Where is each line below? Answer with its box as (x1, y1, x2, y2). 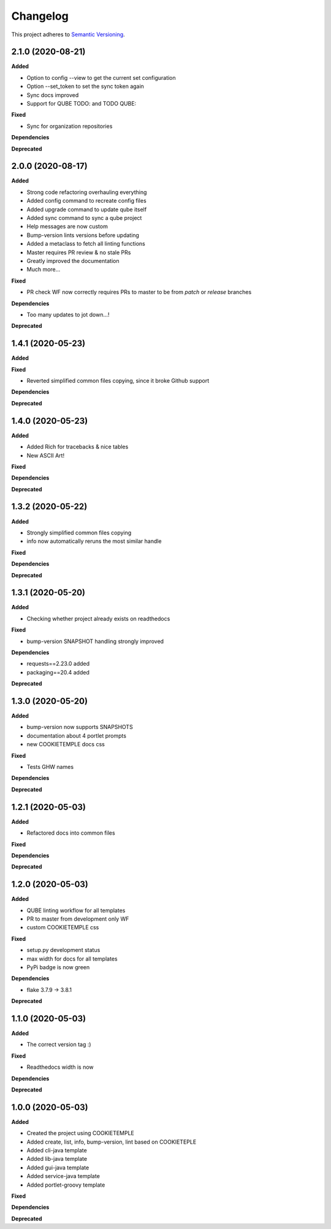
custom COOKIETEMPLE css (26, 924, 99, 931)
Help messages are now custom (26, 223, 108, 230)
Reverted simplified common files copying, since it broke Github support (26, 377, 210, 384)
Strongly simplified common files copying (26, 529, 132, 536)
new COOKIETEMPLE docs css (26, 741, 105, 748)
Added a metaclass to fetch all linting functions (26, 240, 145, 248)
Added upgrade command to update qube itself (26, 206, 147, 213)
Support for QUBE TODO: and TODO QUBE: (26, 100, 137, 107)
